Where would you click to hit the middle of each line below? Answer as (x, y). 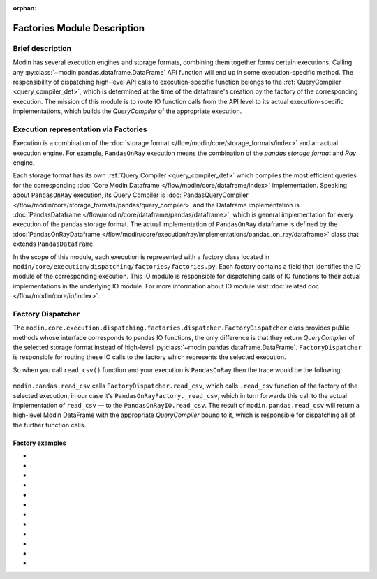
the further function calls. (50, 425)
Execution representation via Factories (80, 129)
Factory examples (39, 443)
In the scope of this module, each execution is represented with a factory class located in (141, 257)
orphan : (25, 8)
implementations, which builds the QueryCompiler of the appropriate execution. (127, 111)
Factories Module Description (79, 28)
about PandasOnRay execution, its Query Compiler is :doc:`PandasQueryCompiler (131, 195)
